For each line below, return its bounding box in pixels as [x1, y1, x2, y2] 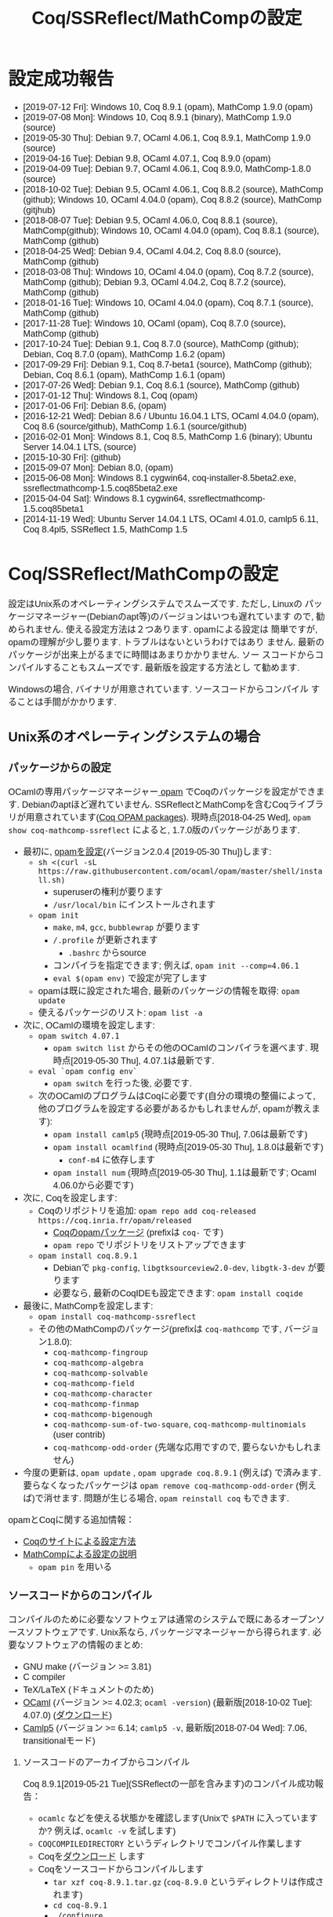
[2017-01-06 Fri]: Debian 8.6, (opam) [23, 400, 167, 411]
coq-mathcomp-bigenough [52, 1410, 153, 1420]
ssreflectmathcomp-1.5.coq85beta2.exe [23, 483, 178, 494]
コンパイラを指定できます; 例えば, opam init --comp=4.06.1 [52, 960, 299, 971]
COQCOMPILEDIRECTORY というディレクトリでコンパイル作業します [38, 1838, 302, 1849]
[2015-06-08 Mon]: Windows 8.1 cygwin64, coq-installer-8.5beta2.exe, [23, 473, 296, 484]
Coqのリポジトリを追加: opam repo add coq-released [38, 1206, 256, 1217]
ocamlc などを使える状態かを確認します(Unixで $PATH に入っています [38, 1813, 319, 1824]
